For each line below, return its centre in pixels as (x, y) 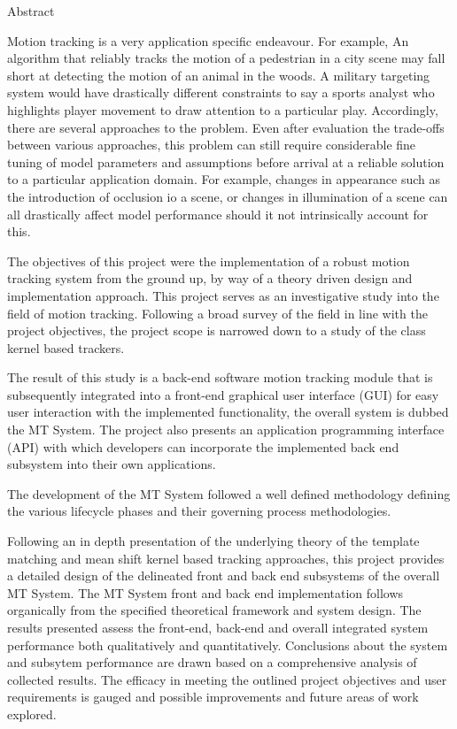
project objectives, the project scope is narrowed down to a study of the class (217, 330)
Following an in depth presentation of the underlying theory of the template (213, 541)
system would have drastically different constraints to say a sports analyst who (221, 92)
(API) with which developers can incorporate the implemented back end (203, 446)
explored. (32, 714)
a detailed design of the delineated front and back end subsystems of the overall (224, 576)
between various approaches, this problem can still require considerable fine (212, 145)
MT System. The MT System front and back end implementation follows (205, 592)
